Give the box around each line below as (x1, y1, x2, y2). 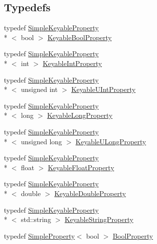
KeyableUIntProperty (71, 84, 136, 94)
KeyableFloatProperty (48, 162, 115, 172)
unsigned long (20, 136, 62, 146)
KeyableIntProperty (42, 58, 102, 68)
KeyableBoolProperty (47, 32, 112, 42)
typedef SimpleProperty (4, 230, 75, 241)
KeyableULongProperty (76, 136, 146, 146)
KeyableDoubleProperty (54, 188, 126, 198)
